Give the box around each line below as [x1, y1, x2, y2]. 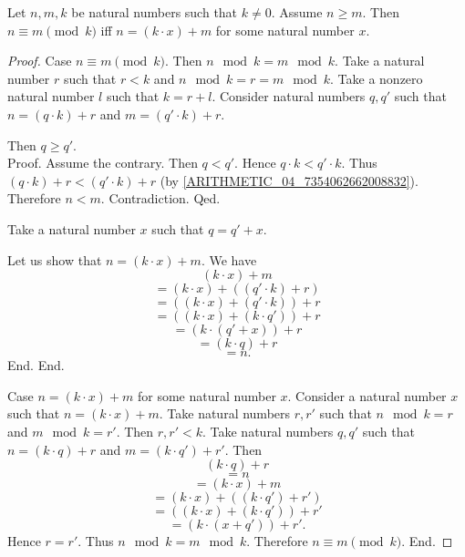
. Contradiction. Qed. [100, 189, 221, 208]
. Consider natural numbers [212, 87, 366, 106]
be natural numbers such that [71, 3, 238, 21]
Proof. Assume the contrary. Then [7, 153, 198, 172]
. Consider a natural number [287, 386, 447, 405]
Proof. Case [7, 51, 72, 70]
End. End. [7, 356, 65, 375]
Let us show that [7, 250, 102, 269]
